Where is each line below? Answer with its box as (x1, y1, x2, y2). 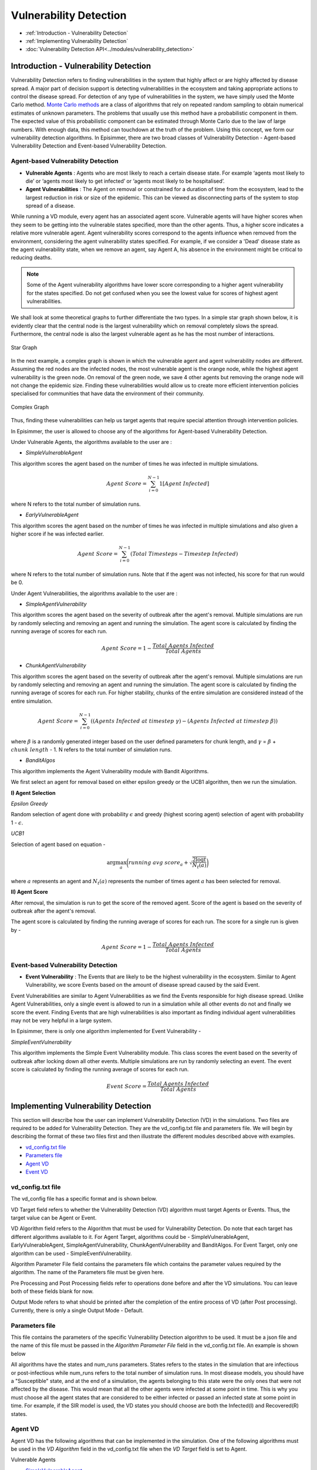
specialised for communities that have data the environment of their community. (11, 390, 205, 397)
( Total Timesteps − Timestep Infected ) (130, 550, 238, 557)
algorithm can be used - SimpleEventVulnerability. (11, 1249, 132, 1257)
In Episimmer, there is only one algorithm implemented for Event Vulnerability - (11, 1028, 201, 1035)
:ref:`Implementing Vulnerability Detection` (25, 37, 129, 44)
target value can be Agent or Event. (11, 1214, 97, 1221)
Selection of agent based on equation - (11, 841, 106, 848)
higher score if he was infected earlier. (11, 530, 104, 537)
